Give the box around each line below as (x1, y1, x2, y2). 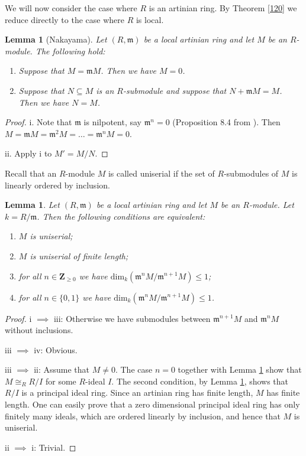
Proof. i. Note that (5, 116, 72, 128)
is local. (136, 13, 164, 25)
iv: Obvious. (34, 343, 78, 356)
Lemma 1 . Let (5, 198, 60, 211)
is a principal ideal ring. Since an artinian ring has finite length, (21, 386, 253, 399)
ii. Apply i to (5, 147, 52, 159)
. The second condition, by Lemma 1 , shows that (111, 374, 289, 387)
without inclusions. (5, 324, 73, 336)
